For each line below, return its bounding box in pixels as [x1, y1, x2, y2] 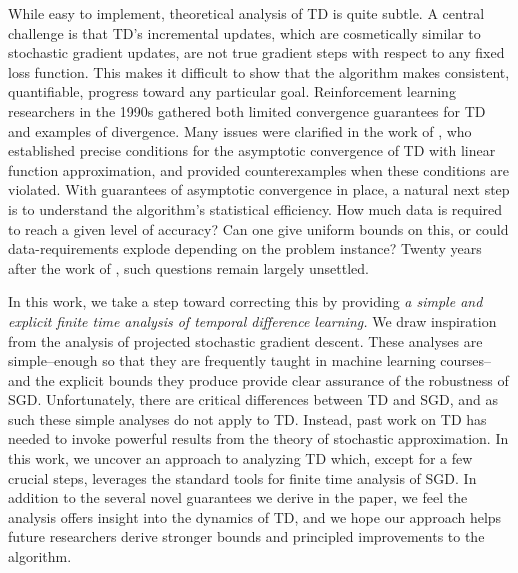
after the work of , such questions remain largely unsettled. [8, 257, 369, 278]
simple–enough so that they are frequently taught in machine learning [8, 350, 436, 371]
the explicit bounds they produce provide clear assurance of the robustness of [35, 369, 509, 390]
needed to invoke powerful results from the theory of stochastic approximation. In [8, 428, 509, 449]
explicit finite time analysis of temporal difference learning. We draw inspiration [8, 310, 497, 331]
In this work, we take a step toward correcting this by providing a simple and [8, 291, 483, 312]
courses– [440, 350, 492, 371]
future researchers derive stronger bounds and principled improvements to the [8, 526, 485, 547]
